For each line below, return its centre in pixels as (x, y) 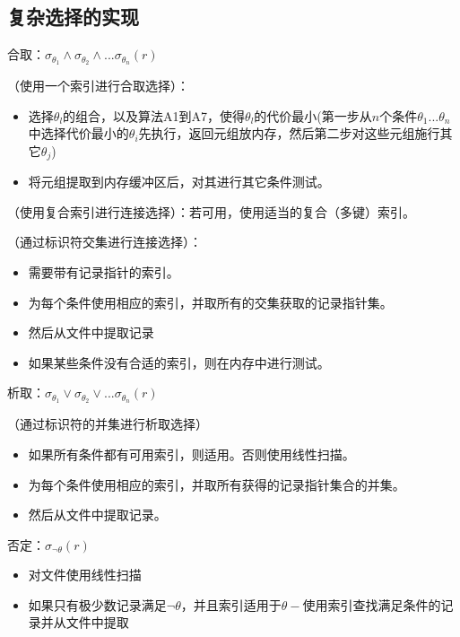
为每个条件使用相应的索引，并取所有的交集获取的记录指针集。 (210, 302)
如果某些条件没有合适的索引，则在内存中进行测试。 (179, 362)
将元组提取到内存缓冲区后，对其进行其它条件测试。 (179, 182)
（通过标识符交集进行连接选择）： (104, 242)
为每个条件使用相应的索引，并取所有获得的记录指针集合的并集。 (217, 484)
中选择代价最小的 (78, 133)
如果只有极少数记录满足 (97, 604)
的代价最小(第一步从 (313, 115)
